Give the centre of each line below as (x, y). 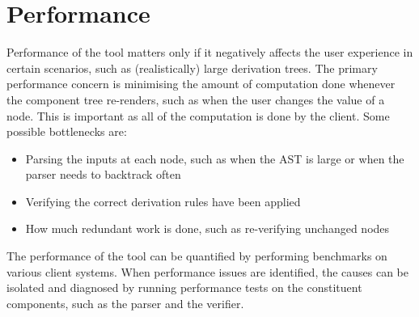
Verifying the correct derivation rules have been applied (163, 201)
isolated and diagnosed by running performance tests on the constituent (184, 287)
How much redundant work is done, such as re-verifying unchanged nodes (207, 228)
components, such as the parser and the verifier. (125, 303)
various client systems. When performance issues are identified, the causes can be (208, 271)
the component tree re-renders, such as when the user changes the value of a (196, 99)
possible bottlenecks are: (67, 131)
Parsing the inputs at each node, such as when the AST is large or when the (215, 158)
